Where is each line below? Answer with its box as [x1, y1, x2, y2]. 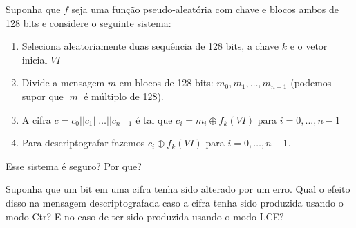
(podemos [290, 75, 332, 90]
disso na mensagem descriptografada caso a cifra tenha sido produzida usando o [6, 195, 344, 209]
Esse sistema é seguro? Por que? [6, 158, 142, 173]
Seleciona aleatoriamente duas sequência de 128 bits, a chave [21, 39, 279, 53]
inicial [21, 52, 48, 66]
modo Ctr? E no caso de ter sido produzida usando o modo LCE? [6, 209, 284, 223]
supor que [21, 88, 64, 103]
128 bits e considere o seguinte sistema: [6, 15, 171, 30]
